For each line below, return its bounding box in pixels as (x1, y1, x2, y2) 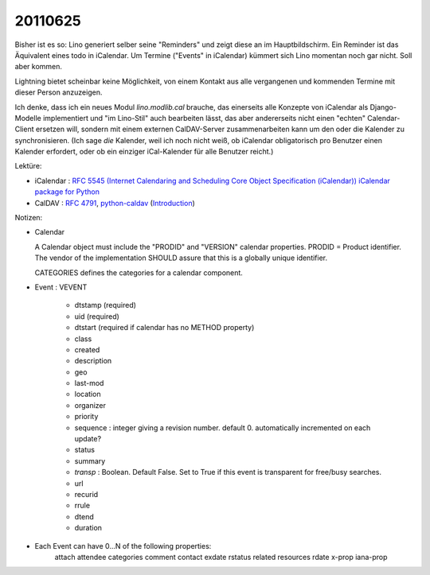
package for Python (34, 187, 100, 196)
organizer (74, 400, 107, 410)
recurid (74, 490, 99, 499)
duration (74, 523, 103, 533)
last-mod (74, 379, 104, 388)
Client (14, 124, 35, 134)
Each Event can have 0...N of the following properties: (34, 541, 212, 550)
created (74, 344, 100, 354)
